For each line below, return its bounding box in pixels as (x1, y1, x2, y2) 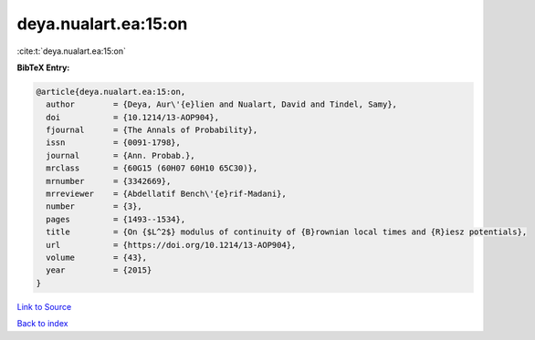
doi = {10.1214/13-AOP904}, (46, 112, 219, 122)
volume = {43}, (46, 252, 148, 263)
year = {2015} (46, 265, 152, 275)
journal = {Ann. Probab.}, (46, 150, 195, 160)
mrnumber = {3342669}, (46, 176, 172, 186)
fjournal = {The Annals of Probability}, (46, 125, 258, 136)
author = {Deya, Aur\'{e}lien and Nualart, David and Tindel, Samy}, (46, 99, 397, 109)
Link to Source (16, 301, 72, 312)
